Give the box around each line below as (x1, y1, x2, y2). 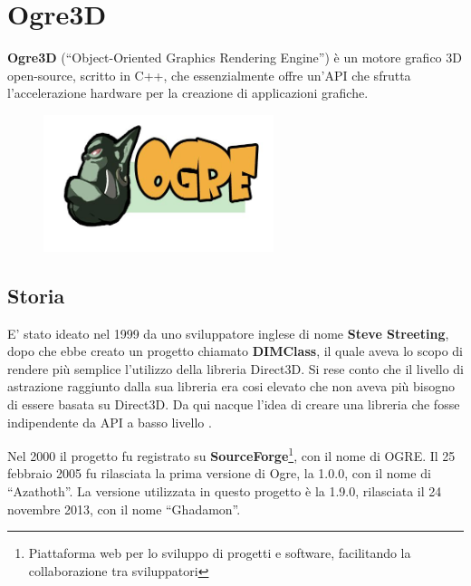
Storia (7, 281, 65, 309)
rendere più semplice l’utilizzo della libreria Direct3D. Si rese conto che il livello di (7, 359, 464, 378)
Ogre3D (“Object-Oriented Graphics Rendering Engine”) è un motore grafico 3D (7, 48, 462, 67)
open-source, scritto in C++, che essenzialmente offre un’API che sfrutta (7, 65, 411, 84)
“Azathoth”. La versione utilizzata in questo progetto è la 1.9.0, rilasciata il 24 (7, 481, 442, 500)
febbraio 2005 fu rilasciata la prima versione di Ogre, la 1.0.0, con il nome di (7, 464, 431, 483)
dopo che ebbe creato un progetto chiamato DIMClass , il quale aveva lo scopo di (7, 341, 463, 360)
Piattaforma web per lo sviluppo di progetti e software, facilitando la (28, 543, 411, 562)
